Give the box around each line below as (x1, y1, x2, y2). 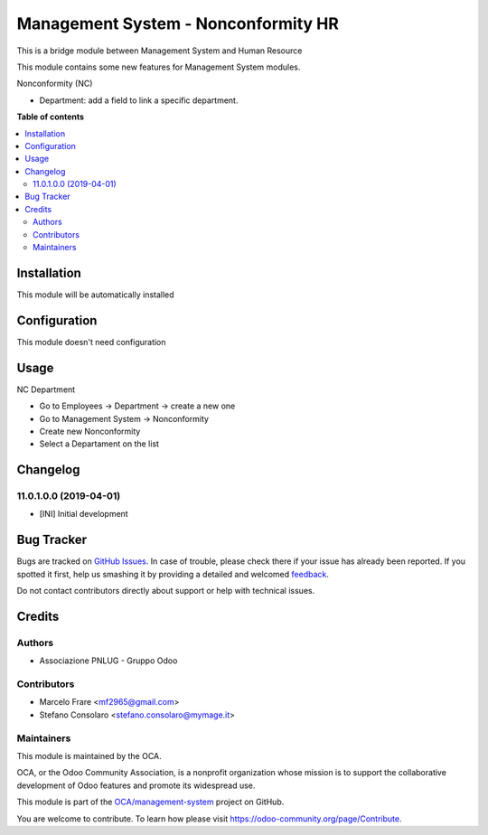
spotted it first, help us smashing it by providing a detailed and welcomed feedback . (16, 568, 330, 579)
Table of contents (16, 111, 85, 122)
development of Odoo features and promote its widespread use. (16, 780, 256, 791)
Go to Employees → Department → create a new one (39, 400, 236, 411)
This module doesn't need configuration (16, 336, 166, 347)
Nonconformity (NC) (16, 78, 93, 89)
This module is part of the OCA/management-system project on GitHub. (16, 796, 285, 808)
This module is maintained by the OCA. (16, 750, 162, 761)
